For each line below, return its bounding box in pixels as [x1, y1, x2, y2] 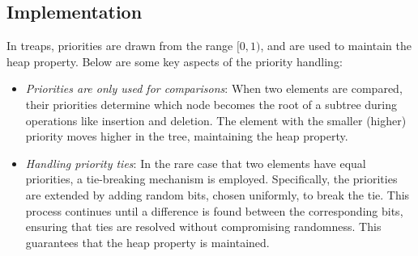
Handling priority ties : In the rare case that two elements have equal [25, 154, 366, 171]
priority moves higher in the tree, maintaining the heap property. [25, 128, 348, 145]
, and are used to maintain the [260, 37, 412, 54]
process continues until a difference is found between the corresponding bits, [25, 202, 403, 219]
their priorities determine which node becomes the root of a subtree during [25, 95, 398, 112]
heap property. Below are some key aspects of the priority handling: [6, 52, 343, 69]
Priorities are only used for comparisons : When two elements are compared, [25, 80, 403, 97]
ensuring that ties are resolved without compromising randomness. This [25, 218, 382, 235]
